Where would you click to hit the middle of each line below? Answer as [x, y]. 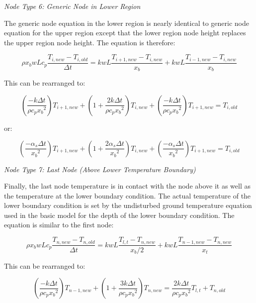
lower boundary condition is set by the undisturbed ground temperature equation [128, 205]
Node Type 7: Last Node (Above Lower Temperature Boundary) [100, 169]
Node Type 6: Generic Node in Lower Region [72, 6]
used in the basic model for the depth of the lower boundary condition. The [119, 215]
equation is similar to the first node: [59, 225]
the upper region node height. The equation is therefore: [90, 42]
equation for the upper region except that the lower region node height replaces [125, 33]
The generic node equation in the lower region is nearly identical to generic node [127, 23]
